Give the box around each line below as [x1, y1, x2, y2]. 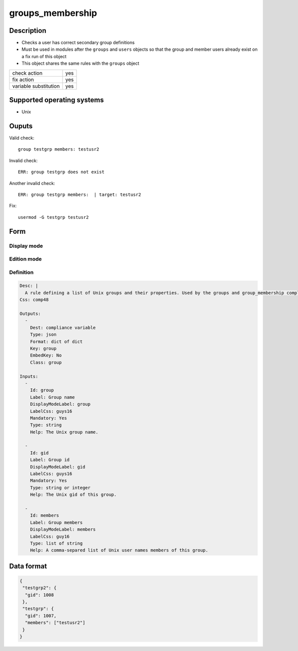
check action [12, 70, 43, 77]
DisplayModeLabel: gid [30, 464, 85, 469]
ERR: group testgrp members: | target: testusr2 [18, 192, 142, 197]
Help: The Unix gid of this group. [30, 492, 117, 497]
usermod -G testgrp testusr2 [18, 214, 89, 220]
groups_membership [9, 7, 97, 18]
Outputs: [19, 311, 41, 317]
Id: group [30, 387, 54, 393]
